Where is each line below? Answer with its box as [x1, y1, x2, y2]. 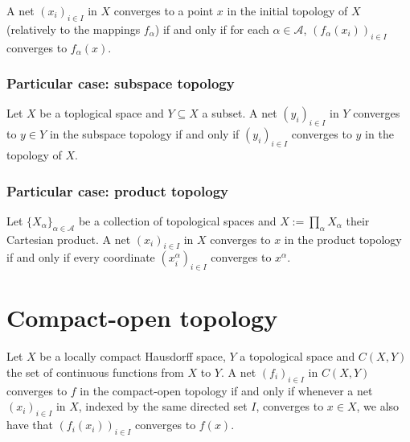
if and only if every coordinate [6, 249, 155, 266]
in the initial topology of [227, 2, 348, 19]
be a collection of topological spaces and [78, 212, 277, 229]
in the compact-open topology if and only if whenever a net [80, 382, 373, 399]
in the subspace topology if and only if [49, 126, 240, 143]
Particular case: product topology [6, 180, 229, 200]
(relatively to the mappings [6, 20, 141, 37]
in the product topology [284, 230, 402, 247]
